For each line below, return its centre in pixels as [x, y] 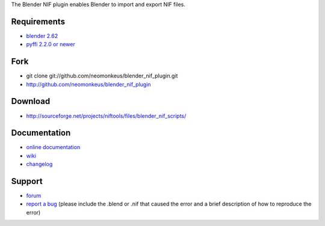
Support [27, 181]
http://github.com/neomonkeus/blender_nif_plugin [88, 84]
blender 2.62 [42, 35]
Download [31, 101]
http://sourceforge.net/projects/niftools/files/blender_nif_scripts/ [106, 116]
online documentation [53, 147]
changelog [39, 164]
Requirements [38, 21]
